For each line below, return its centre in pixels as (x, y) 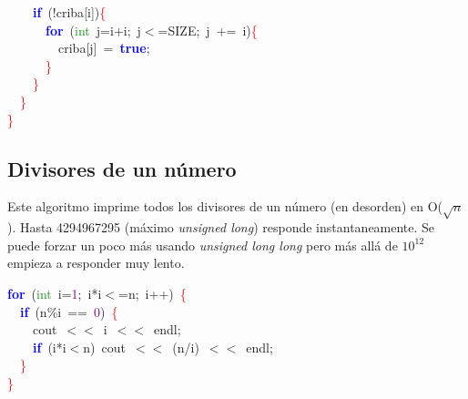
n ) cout (105, 347)
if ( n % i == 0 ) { (69, 311)
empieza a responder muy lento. (96, 263)
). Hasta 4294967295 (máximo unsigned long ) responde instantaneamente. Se (221, 227)
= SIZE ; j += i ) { (208, 30)
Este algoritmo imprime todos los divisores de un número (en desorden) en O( (225, 206)
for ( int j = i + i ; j (93, 30)
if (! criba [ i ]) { (70, 12)
